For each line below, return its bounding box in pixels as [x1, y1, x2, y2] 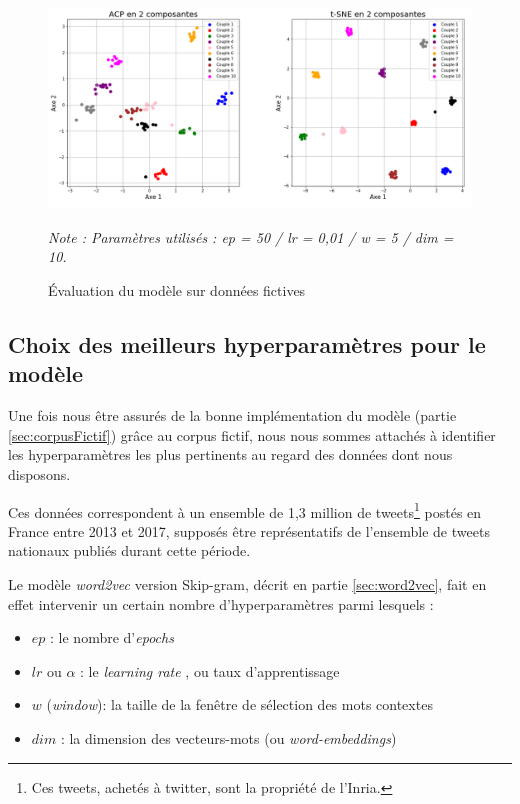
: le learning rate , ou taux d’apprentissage [80, 660, 340, 681]
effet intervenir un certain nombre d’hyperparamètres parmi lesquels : [8, 593, 434, 614]
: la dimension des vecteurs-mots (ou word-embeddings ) [60, 727, 397, 748]
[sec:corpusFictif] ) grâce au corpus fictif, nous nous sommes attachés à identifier [8, 424, 496, 445]
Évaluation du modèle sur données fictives [48, 280, 306, 301]
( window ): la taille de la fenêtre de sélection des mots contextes [46, 694, 433, 715]
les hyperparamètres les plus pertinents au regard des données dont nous [8, 444, 453, 465]
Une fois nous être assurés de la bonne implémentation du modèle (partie [8, 405, 457, 426]
